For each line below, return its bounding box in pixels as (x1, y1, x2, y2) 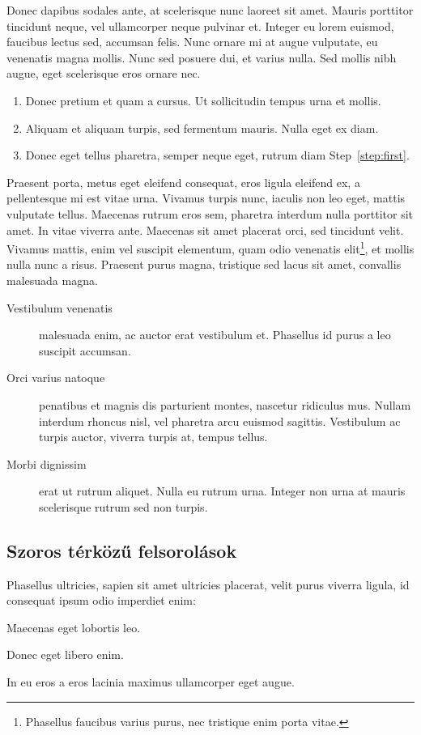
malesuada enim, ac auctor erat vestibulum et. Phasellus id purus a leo (39, 326, 391, 343)
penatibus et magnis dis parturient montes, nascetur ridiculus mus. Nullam (39, 396, 411, 413)
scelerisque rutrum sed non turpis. (39, 498, 208, 515)
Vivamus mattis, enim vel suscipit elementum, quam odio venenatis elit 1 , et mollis (6, 238, 415, 257)
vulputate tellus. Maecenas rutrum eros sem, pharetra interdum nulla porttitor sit (6, 205, 414, 222)
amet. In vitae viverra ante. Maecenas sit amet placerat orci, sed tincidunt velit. (6, 221, 404, 238)
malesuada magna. (6, 271, 98, 288)
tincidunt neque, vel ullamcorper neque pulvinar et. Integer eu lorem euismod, (6, 17, 394, 34)
